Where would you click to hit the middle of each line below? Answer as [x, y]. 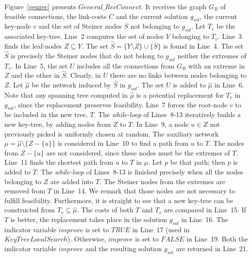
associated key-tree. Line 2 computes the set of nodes [84, 36]
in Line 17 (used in [161, 229]
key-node [18, 26]
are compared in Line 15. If [205, 210]
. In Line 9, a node [160, 124]
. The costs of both [105, 210]
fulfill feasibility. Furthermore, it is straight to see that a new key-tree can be [119, 200]
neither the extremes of [212, 55]
